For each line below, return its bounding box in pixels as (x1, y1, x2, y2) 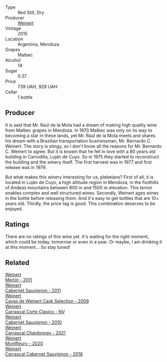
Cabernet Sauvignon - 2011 (5, 288, 61, 294)
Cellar (5, 89, 17, 95)
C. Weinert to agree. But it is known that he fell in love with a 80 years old (5, 148, 156, 154)
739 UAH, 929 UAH (17, 84, 58, 89)
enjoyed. (5, 205, 23, 211)
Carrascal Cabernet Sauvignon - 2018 (5, 351, 83, 357)
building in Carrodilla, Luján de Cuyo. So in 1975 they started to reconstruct (5, 154, 160, 160)
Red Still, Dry (17, 9, 44, 15)
